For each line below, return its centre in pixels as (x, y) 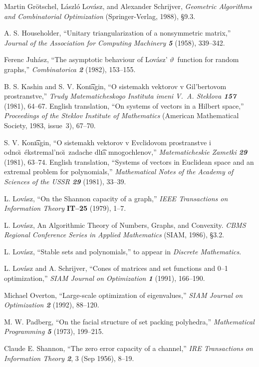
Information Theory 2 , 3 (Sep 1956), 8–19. (69, 358)
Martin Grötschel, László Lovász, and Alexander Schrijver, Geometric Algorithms (128, 6)
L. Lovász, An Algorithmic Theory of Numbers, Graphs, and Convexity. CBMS (125, 225)
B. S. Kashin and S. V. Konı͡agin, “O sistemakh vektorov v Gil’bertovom (115, 86)
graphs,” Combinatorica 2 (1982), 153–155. (70, 69)
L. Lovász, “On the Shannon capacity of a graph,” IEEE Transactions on (116, 198)
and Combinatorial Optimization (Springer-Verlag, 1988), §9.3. (100, 16)
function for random (208, 59)
